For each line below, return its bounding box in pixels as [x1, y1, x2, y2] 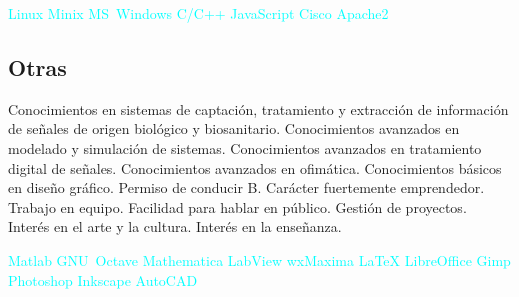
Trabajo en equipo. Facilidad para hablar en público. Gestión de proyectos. [8, 196, 467, 217]
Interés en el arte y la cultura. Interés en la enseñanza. [8, 216, 342, 237]
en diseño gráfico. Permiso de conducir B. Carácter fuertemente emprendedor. [8, 177, 485, 198]
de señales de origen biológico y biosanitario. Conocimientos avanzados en [8, 118, 460, 139]
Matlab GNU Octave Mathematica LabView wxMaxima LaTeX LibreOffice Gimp [8, 249, 511, 270]
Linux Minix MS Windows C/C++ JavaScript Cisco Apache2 [8, 3, 389, 23]
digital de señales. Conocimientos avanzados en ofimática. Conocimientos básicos [8, 157, 502, 178]
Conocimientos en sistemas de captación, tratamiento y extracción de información [8, 98, 509, 119]
